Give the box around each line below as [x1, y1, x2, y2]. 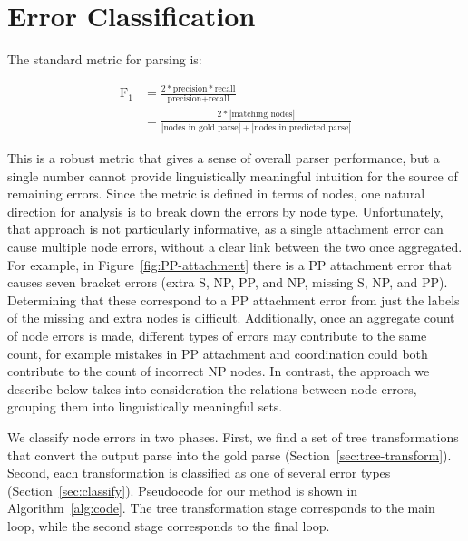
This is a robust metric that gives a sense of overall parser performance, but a [7, 149, 440, 168]
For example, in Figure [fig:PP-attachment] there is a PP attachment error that [7, 255, 452, 274]
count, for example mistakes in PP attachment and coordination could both [7, 343, 428, 362]
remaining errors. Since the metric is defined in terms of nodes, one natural [7, 184, 425, 203]
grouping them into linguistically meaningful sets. [7, 397, 283, 416]
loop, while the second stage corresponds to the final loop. [7, 516, 330, 535]
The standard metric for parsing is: [7, 50, 202, 69]
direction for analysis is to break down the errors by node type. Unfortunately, [7, 201, 444, 220]
